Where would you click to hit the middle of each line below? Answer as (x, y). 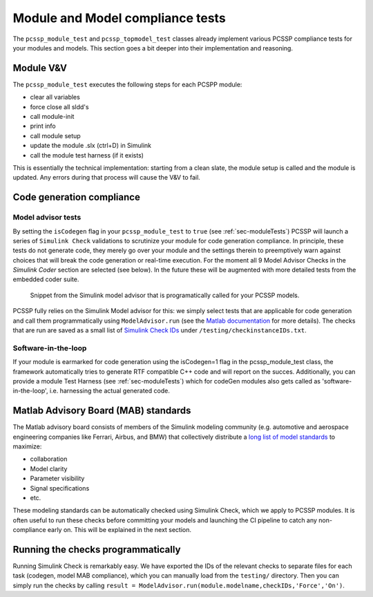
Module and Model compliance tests (119, 18)
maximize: (27, 446)
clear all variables (55, 97)
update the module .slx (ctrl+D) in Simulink (91, 146)
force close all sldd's (59, 106)
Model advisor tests (47, 218)
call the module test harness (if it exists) (87, 155)
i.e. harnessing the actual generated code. (110, 391)
